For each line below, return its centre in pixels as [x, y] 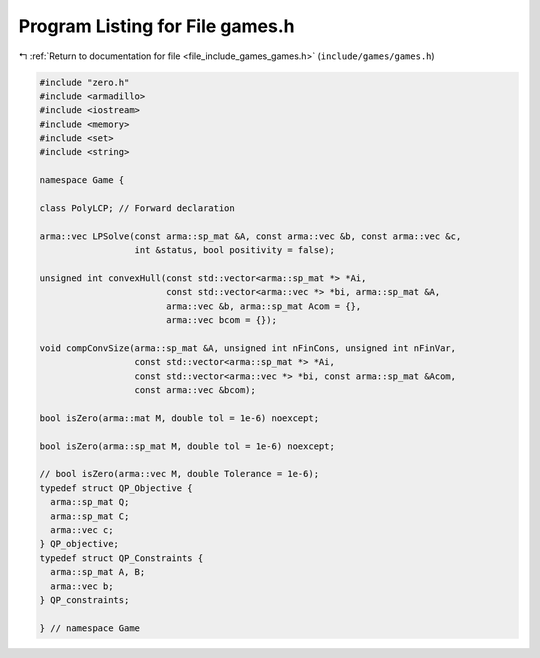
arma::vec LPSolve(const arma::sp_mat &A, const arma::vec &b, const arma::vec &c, [250, 236]
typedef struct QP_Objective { [116, 488]
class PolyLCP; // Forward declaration [137, 208]
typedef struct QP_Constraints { [121, 558]
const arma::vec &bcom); [195, 390]
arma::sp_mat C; [90, 516]
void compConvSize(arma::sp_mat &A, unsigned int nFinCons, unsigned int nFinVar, [248, 348]
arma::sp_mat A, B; [98, 572]
